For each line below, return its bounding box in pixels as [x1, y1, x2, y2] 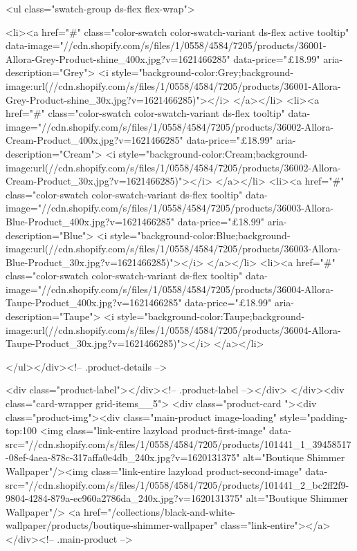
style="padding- [280, 409, 348, 424]
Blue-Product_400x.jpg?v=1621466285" [6, 214, 175, 228]
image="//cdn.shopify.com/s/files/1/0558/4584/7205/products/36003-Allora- [6, 200, 334, 215]
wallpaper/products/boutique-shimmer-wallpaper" [6, 518, 218, 532]
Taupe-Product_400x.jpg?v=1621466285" [6, 295, 182, 310]
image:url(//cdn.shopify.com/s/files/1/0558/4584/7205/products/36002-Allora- [6, 160, 341, 174]
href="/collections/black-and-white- [84, 504, 235, 519]
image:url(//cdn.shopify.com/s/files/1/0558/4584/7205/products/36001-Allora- [6, 78, 341, 93]
